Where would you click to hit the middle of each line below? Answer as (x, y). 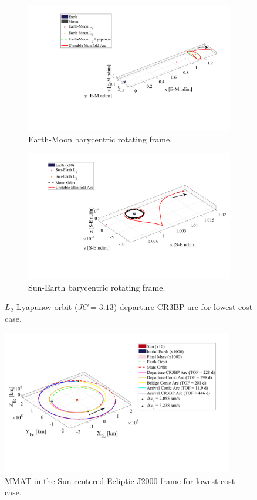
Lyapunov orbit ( (47, 307)
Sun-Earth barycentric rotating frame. (97, 287)
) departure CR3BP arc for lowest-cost (183, 307)
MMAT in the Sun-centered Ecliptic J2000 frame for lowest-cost (120, 480)
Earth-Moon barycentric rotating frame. (100, 139)
